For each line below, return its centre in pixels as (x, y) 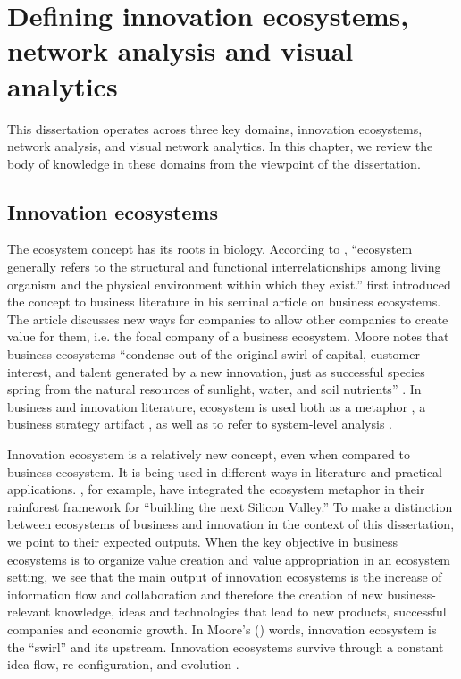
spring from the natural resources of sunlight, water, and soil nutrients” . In (214, 389)
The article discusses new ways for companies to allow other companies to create (228, 319)
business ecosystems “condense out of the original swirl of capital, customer (214, 354)
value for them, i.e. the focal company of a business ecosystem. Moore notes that (228, 336)
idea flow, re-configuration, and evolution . (123, 664)
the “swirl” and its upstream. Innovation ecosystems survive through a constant (226, 646)
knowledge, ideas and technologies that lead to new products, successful (250, 612)
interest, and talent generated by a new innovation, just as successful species (216, 371)
